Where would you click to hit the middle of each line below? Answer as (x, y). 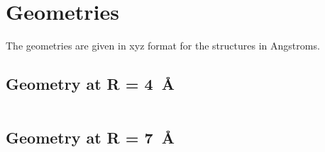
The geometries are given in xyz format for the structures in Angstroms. (163, 46)
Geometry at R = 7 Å (90, 138)
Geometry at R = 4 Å (90, 84)
